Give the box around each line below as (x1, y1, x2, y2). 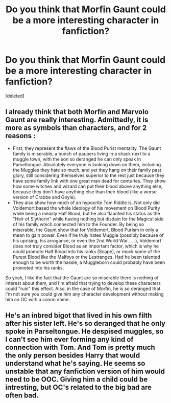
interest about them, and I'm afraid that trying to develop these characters (5, 280, 161, 286)
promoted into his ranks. (12, 264, 64, 271)
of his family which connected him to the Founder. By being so (12, 221, 144, 227)
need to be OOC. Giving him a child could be (5, 375, 148, 384)
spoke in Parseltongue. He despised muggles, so (5, 327, 164, 336)
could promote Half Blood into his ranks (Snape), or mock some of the (12, 248, 160, 254)
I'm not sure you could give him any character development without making (5, 290, 164, 297)
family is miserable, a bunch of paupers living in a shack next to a (12, 150, 151, 156)
